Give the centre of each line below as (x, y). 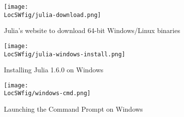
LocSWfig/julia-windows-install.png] (65, 54)
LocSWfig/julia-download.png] (53, 15)
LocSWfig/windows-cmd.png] (47, 93)
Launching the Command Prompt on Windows (74, 109)
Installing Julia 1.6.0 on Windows (54, 70)
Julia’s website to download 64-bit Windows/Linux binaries (92, 30)
